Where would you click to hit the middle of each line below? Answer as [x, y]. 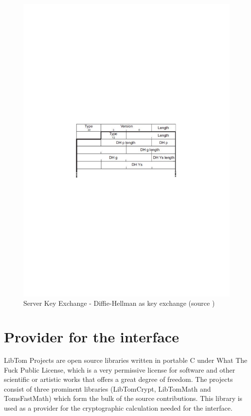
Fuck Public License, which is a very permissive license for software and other [120, 369]
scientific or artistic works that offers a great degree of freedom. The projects [118, 379]
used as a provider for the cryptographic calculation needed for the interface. [118, 407]
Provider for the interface [91, 337]
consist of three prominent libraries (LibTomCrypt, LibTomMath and [108, 388]
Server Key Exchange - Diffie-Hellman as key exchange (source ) [119, 303]
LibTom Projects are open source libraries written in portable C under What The [126, 360]
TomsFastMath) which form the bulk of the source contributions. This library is [123, 398]
